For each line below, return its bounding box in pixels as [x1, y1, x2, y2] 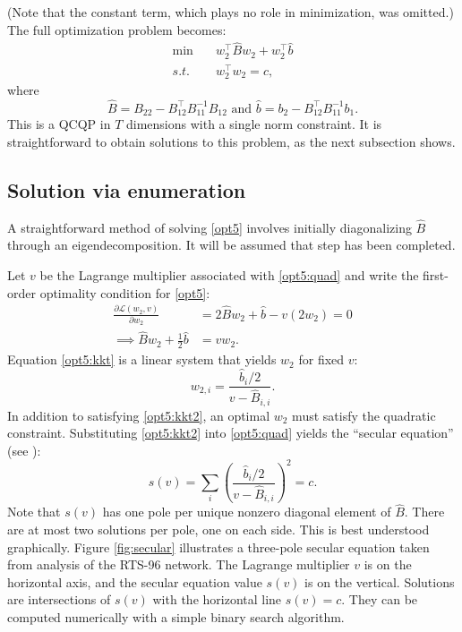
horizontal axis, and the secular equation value [7, 572, 262, 591]
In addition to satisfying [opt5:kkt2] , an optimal [7, 406, 270, 424]
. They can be [341, 590, 418, 609]
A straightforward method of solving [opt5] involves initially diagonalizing [7, 218, 412, 236]
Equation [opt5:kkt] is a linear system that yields [7, 350, 277, 369]
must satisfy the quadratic [292, 406, 436, 424]
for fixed [298, 350, 345, 369]
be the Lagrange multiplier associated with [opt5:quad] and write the [39, 265, 419, 284]
